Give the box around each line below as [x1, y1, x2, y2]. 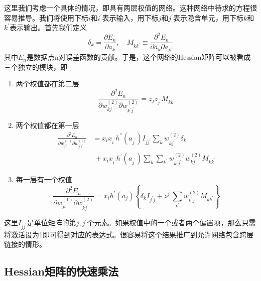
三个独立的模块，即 [4, 61, 67, 72]
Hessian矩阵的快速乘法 [4, 263, 118, 279]
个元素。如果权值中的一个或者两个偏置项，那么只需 [87, 217, 256, 228]
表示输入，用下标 [102, 12, 159, 23]
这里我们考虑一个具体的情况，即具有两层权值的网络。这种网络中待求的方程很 [4, 3, 257, 13]
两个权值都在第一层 [16, 120, 79, 130]
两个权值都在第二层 [16, 78, 79, 89]
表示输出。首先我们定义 [10, 22, 87, 33]
